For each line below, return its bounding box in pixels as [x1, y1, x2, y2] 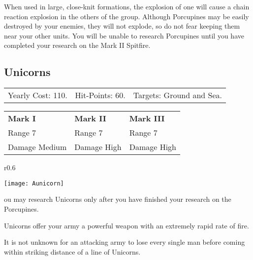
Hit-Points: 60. [75, 89, 126, 101]
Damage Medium [8, 141, 67, 153]
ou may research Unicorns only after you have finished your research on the [4, 194, 231, 204]
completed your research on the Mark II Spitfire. [4, 40, 151, 50]
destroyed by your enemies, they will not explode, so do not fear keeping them [4, 21, 240, 31]
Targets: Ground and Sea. [133, 89, 222, 101]
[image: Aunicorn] [4, 180, 64, 187]
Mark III [129, 112, 165, 124]
